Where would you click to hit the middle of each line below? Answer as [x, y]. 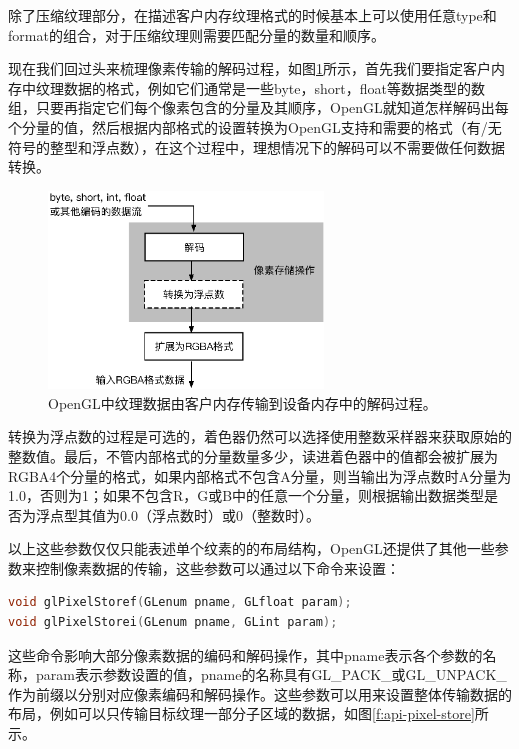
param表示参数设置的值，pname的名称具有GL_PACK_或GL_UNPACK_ [271, 674]
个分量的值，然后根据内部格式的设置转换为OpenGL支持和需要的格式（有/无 [255, 126]
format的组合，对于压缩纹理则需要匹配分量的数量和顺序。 [196, 34]
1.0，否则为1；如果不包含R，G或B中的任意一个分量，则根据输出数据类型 [246, 495]
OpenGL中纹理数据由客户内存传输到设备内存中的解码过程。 [242, 402]
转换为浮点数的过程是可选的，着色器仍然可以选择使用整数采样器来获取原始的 [260, 436]
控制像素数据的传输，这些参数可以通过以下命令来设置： [217, 567]
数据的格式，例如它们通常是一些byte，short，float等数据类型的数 [274, 87]
